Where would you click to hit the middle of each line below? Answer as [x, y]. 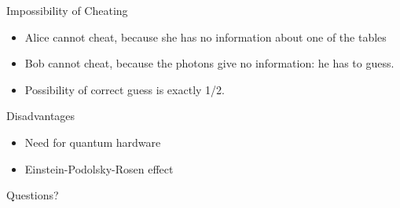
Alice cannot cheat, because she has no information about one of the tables [206, 36]
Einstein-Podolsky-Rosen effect [99, 168]
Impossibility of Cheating [67, 10]
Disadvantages [41, 116]
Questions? [33, 195]
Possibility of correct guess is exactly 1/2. [125, 89]
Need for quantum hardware [93, 142]
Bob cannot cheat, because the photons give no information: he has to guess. [209, 63]
